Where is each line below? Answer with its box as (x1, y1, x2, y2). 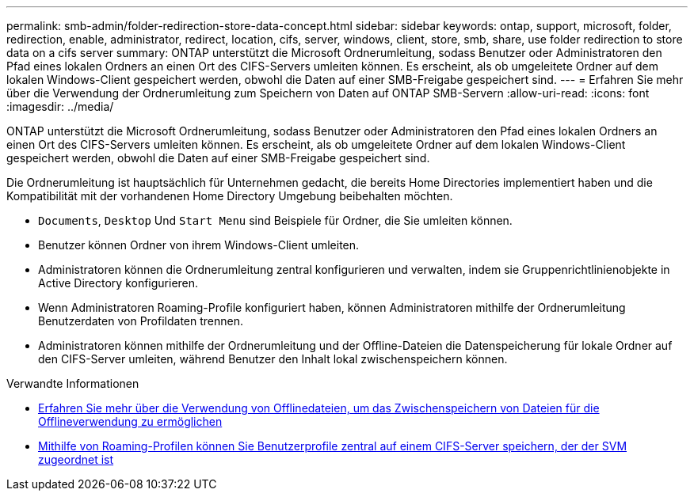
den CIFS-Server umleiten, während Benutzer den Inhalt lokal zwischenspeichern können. (38, 352, 508, 366)
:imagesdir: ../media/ (6, 100, 114, 113)
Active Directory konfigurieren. (38, 276, 199, 290)
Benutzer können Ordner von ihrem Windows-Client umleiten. (38, 238, 360, 252)
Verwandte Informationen (6, 377, 139, 390)
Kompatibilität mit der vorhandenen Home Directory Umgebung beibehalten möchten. (6, 189, 453, 203)
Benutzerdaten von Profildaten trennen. (38, 314, 243, 328)
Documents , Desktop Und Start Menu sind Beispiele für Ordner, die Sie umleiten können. (38, 214, 513, 227)
